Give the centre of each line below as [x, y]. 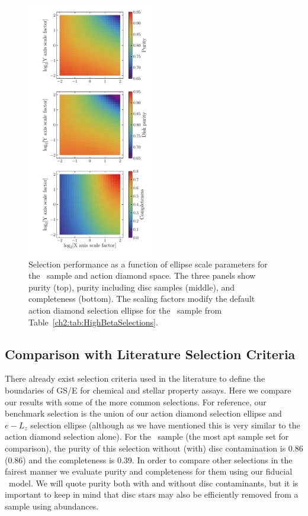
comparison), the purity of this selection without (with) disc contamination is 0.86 [154, 448]
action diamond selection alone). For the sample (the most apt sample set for [147, 436]
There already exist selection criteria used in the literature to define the [135, 378]
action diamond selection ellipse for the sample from [125, 310]
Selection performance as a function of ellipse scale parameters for [148, 264]
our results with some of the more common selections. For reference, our [136, 401]
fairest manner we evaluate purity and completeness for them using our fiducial [149, 471]
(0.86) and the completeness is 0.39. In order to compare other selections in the [149, 459]
